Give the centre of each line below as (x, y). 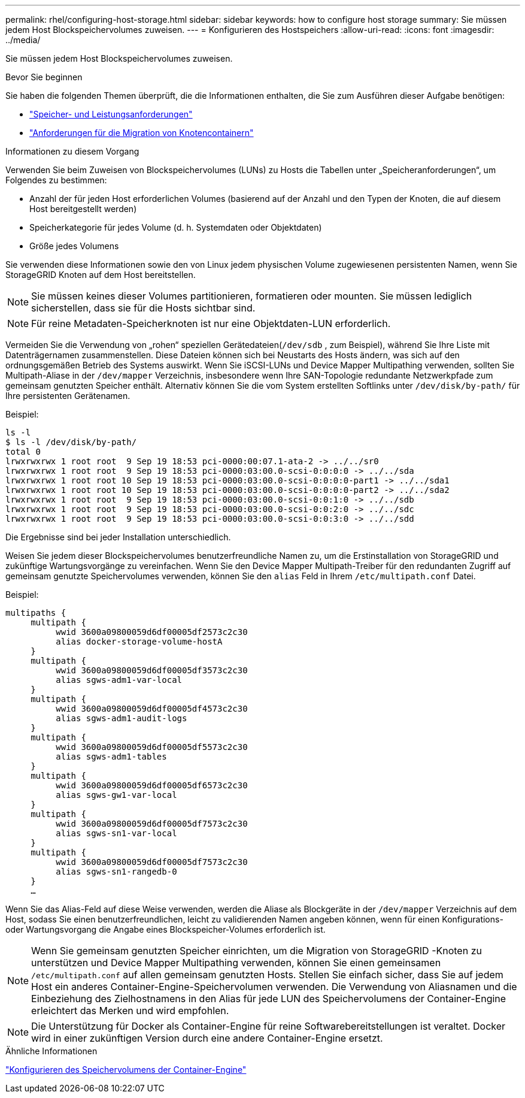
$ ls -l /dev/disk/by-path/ (71, 442)
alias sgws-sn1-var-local (116, 833)
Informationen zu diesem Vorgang (72, 151)
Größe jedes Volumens (74, 246)
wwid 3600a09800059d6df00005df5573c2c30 (152, 747)
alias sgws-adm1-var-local (119, 680)
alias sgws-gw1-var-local (116, 795)
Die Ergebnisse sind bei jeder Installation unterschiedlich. (118, 537)
